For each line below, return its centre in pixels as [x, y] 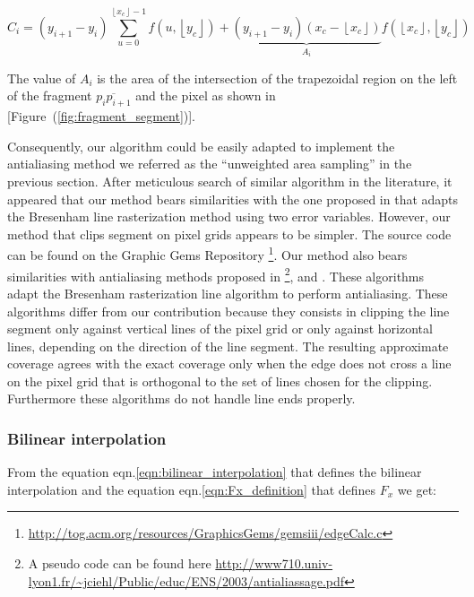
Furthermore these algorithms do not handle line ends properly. [181, 398]
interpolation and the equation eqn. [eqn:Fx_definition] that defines [192, 489]
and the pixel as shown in [206, 95]
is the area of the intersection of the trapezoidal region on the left [277, 78]
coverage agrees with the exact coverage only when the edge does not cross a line [229, 363]
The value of [42, 78]
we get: [417, 489]
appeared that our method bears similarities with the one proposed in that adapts [233, 199]
